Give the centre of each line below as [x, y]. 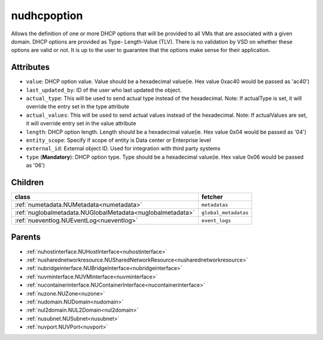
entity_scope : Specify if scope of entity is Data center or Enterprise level [118, 140]
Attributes [31, 67]
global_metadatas [225, 212]
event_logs [216, 221]
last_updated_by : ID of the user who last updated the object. [104, 90]
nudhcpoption [47, 16]
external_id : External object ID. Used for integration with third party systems [123, 148]
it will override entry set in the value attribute [81, 123]
